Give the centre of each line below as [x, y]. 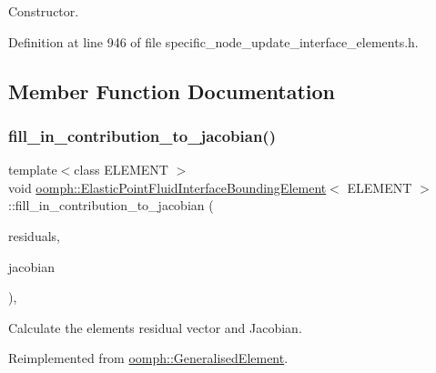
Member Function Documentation [172, 91]
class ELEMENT [121, 170]
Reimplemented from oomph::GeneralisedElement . [148, 358]
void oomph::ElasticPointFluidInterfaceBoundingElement [167, 187]
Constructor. [44, 11]
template [33, 170]
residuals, [34, 235]
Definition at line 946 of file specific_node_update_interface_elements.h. [213, 41]
